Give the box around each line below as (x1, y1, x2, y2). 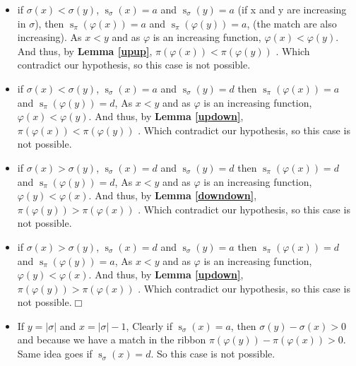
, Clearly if (126, 318, 172, 333)
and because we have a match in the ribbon (17, 332, 206, 347)
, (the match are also (247, 16, 337, 30)
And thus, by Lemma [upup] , (17, 43, 153, 58)
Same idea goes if (17, 346, 93, 361)
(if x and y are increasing (237, 2, 347, 16)
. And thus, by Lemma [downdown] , (88, 188, 257, 203)
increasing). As (17, 30, 82, 45)
